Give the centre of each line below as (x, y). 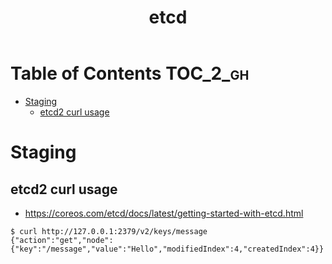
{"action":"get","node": (62, 240)
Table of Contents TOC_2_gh (130, 73)
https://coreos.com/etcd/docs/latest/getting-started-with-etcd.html (164, 213)
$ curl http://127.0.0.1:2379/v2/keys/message (109, 231)
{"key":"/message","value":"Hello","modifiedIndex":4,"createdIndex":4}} (167, 249)
